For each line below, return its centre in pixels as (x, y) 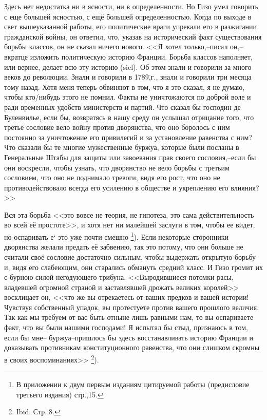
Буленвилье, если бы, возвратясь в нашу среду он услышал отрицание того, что (129, 117)
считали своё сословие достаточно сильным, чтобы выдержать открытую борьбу (130, 256)
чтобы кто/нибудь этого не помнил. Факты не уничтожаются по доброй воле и (128, 97)
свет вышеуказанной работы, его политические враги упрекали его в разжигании (131, 26)
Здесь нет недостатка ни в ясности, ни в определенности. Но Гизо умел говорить (131, 6)
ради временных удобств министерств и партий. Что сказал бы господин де (122, 107)
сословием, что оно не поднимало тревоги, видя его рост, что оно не (112, 177)
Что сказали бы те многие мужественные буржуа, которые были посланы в (122, 147)
